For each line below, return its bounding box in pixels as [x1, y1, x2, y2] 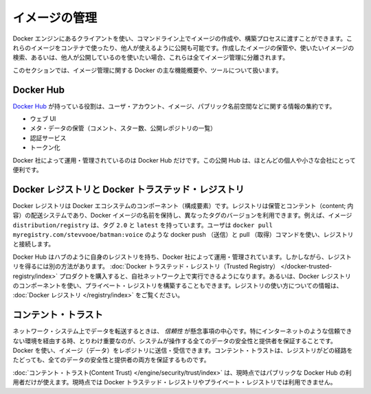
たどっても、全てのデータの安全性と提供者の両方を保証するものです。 [12, 356, 210, 364]
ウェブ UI [30, 115, 56, 123]
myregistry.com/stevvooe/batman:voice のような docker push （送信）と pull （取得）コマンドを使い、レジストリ [12, 231, 354, 239]
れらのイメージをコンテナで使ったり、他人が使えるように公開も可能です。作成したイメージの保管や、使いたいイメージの [12, 43, 355, 51]
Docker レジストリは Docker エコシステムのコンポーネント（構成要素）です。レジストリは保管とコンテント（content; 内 [12, 201, 354, 209]
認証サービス [30, 134, 67, 142]
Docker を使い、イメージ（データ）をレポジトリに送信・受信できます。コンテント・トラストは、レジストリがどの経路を [12, 347, 353, 355]
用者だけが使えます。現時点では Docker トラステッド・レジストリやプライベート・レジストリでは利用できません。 [12, 378, 337, 386]
